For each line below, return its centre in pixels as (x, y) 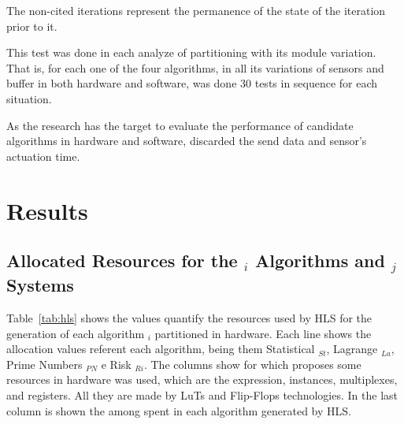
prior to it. (32, 26)
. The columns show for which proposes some (252, 364)
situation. (29, 98)
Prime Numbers (44, 364)
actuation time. (43, 156)
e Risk (116, 364)
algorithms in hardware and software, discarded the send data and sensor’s (187, 141)
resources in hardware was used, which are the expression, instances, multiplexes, (202, 379)
